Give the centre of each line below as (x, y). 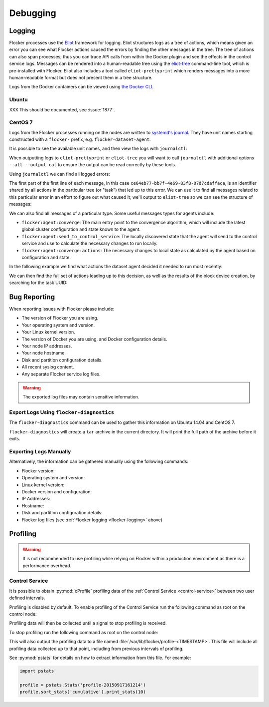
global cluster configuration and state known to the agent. (81, 229)
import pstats (37, 671)
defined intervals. (27, 598)
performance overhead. (47, 565)
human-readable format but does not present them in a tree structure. (81, 78)
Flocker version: (38, 471)
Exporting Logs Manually (40, 452)
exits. (15, 439)
